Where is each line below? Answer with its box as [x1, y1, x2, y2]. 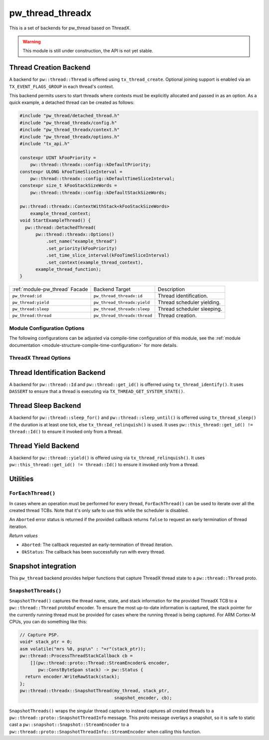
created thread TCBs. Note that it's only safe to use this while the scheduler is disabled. [9, 507, 189, 513]
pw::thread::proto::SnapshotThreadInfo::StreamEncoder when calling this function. [9, 729, 201, 735]
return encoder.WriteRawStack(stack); [25, 674, 120, 680]
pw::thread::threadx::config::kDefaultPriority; [30, 162, 151, 168]
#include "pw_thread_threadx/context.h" [19, 127, 120, 133]
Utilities [9, 475, 34, 483]
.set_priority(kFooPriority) [45, 245, 117, 251]
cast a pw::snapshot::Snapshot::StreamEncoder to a [9, 722, 130, 728]
